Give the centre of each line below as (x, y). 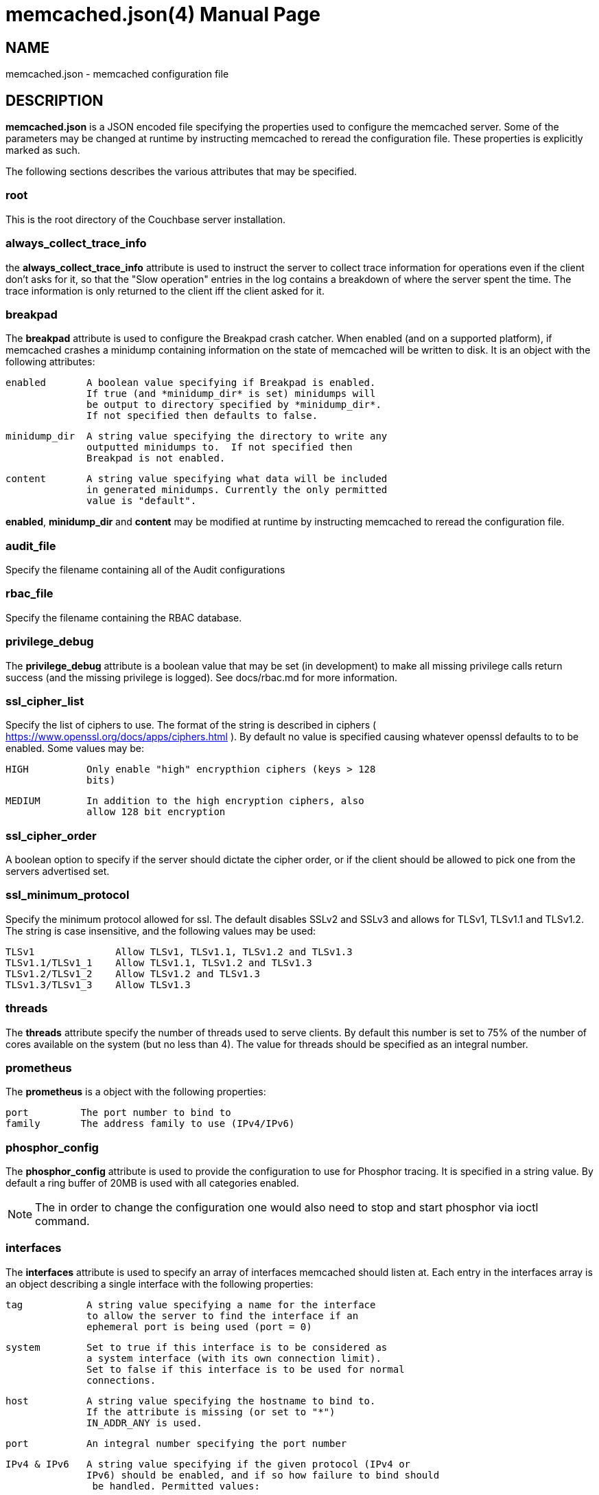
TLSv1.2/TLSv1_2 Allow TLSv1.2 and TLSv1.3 (133, 973)
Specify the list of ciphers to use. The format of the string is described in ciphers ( (191, 725)
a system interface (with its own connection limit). (234, 1358)
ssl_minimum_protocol (68, 895)
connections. (121, 1380)
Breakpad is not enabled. (156, 458)
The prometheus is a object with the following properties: (136, 1092)
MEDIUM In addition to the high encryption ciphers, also (185, 801)
